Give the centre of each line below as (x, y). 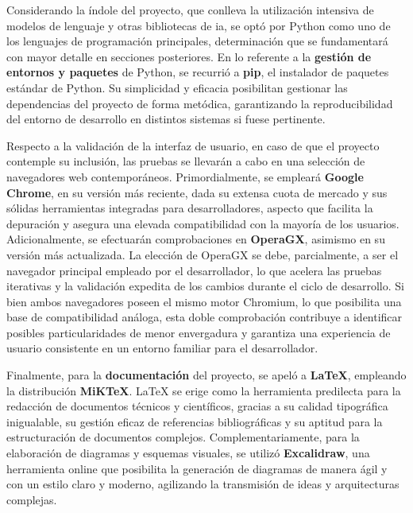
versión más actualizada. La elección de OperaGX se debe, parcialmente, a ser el (203, 254)
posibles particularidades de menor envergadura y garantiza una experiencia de (199, 332)
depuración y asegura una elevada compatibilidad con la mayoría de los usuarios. (203, 223)
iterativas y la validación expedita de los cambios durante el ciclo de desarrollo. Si (205, 286)
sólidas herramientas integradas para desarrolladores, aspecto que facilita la (190, 208)
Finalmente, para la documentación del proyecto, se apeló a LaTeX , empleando (206, 375)
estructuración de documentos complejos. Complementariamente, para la (183, 437)
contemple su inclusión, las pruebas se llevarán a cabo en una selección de (186, 161)
